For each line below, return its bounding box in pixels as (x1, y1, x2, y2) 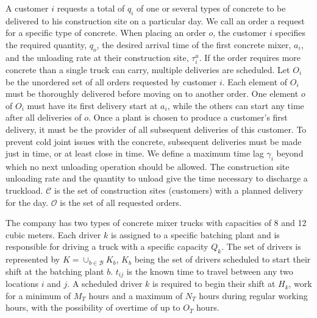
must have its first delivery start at (27, 99, 158, 111)
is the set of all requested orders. (60, 196, 182, 208)
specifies (275, 26, 306, 39)
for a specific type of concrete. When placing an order (5, 26, 206, 39)
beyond (276, 147, 304, 160)
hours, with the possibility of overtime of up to (5, 301, 180, 314)
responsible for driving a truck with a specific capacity (5, 240, 208, 253)
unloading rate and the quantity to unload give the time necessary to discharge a (5, 172, 308, 185)
